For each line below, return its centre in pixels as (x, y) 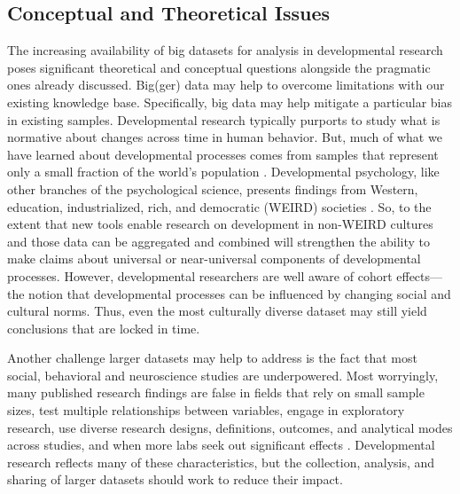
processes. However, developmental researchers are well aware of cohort (200, 275)
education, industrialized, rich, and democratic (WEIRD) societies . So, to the (219, 206)
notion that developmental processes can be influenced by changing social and (240, 293)
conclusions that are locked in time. (104, 328)
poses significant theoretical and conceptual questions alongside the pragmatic (219, 67)
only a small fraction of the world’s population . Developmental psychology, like (223, 172)
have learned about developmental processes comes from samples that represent (223, 154)
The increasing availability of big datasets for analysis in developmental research (225, 50)
